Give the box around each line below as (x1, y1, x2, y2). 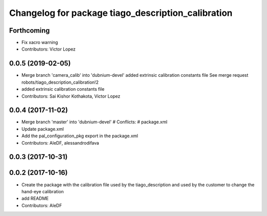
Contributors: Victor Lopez (21, 46, 76, 52)
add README (21, 196, 49, 202)
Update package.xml (21, 126, 64, 132)
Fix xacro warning (21, 40, 58, 46)
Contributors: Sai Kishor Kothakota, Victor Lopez (21, 93, 121, 99)
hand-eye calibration (21, 188, 64, 194)
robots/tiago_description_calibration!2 (21, 79, 99, 85)
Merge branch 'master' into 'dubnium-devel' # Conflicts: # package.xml (21, 119, 168, 125)
